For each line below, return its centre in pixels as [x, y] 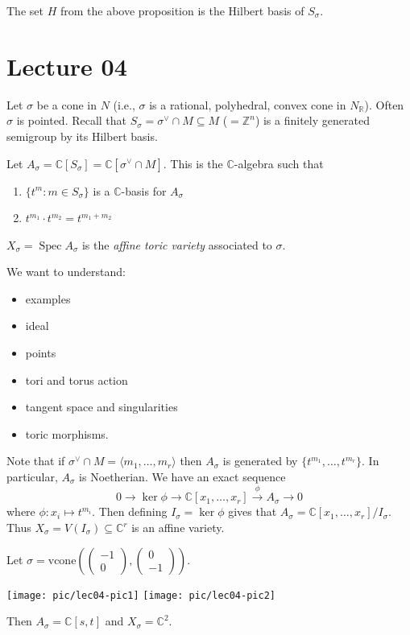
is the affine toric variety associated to [177, 244]
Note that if [36, 461]
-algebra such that [279, 163]
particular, [32, 477]
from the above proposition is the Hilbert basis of [182, 10]
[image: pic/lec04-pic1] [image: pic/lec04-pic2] [141, 595]
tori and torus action [77, 379]
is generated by [260, 461]
